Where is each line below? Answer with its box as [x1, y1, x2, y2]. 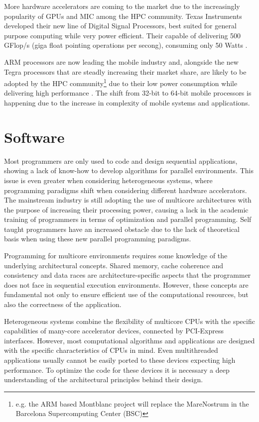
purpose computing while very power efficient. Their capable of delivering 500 [4, 30, 241, 40]
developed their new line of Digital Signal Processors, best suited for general [4, 20, 237, 31]
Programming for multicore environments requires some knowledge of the [4, 250, 228, 261]
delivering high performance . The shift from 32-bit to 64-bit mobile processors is [4, 88, 252, 98]
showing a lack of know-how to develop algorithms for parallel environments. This [4, 165, 254, 176]
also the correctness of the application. [4, 299, 122, 310]
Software [4, 126, 65, 147]
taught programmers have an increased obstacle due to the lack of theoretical [4, 223, 240, 234]
